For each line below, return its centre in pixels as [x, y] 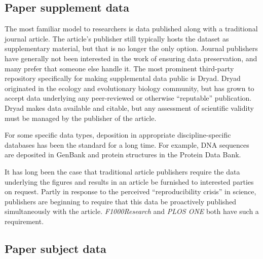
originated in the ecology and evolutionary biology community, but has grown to [129, 88]
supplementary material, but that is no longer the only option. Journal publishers [131, 48]
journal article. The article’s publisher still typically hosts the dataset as [117, 38]
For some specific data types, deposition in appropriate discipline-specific [118, 135]
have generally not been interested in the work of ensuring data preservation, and [131, 58]
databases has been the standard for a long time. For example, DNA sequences [127, 144]
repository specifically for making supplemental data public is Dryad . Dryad [123, 78]
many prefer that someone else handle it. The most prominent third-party [119, 68]
